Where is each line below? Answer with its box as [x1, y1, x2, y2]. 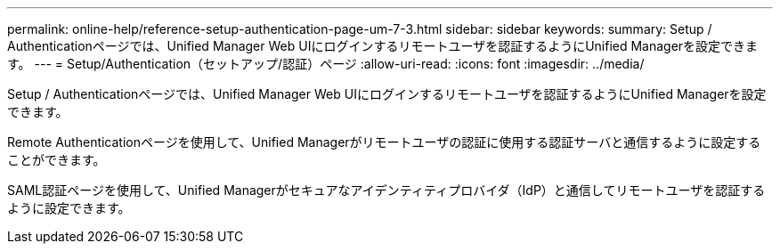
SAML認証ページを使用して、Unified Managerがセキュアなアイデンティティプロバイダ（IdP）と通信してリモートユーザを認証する [7, 182, 766, 198]
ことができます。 [7, 152, 106, 167]
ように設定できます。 [7, 200, 131, 215]
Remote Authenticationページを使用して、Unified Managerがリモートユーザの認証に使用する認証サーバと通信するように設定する [7, 134, 761, 150]
